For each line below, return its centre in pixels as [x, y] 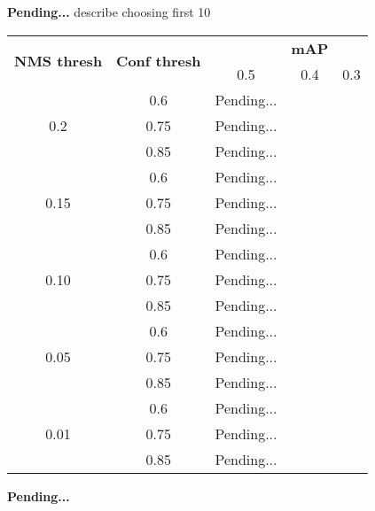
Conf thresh [159, 61]
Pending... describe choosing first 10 [109, 12]
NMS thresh [59, 61]
